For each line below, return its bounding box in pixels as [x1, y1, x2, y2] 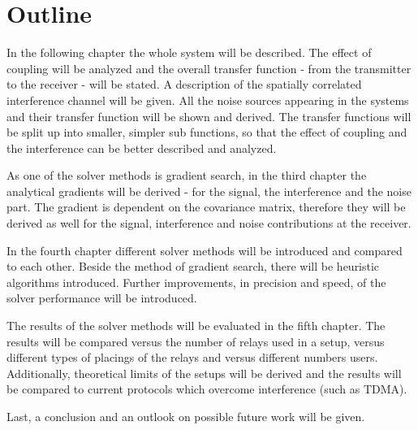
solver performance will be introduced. [6, 289, 197, 306]
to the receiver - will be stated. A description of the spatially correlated [6, 76, 362, 93]
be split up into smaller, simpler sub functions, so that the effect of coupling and [6, 124, 407, 141]
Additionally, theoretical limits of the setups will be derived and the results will [6, 364, 402, 381]
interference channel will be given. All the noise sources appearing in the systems [6, 91, 409, 108]
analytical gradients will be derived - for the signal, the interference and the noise [6, 182, 412, 199]
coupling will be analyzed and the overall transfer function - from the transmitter [6, 59, 412, 76]
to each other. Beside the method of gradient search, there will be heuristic [6, 258, 380, 275]
